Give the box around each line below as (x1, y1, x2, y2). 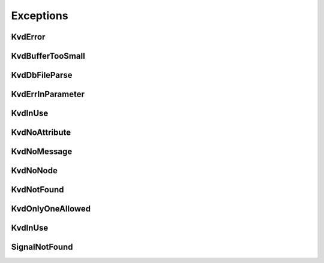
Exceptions (11, 9, 68, 22)
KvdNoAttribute (11, 128, 71, 138)
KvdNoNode (11, 165, 58, 176)
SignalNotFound (11, 242, 73, 252)
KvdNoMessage (11, 147, 73, 157)
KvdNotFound (11, 185, 64, 195)
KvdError (11, 32, 46, 42)
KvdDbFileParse (11, 70, 73, 80)
